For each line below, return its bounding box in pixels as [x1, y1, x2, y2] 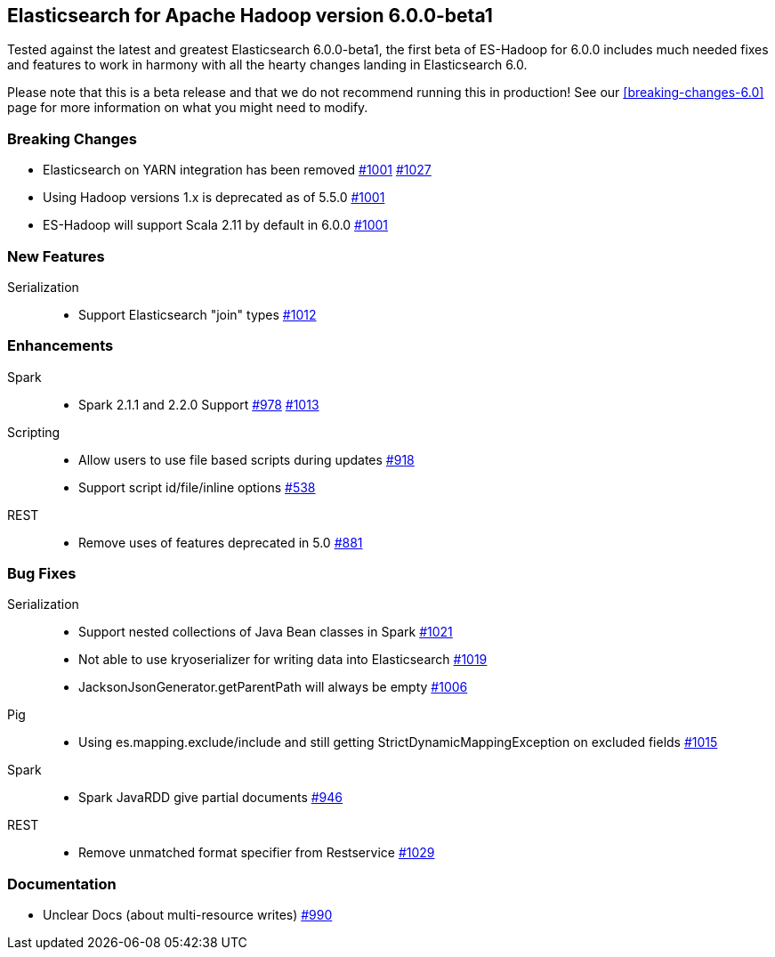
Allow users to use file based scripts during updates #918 [78, 451, 415, 467]
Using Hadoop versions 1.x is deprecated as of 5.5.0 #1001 [43, 190, 385, 206]
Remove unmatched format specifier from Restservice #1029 [78, 845, 435, 861]
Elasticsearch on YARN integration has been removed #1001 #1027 [43, 162, 432, 178]
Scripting [7, 424, 61, 440]
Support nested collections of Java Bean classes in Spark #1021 [78, 624, 453, 640]
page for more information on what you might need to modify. [7, 100, 368, 116]
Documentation [7, 874, 117, 893]
